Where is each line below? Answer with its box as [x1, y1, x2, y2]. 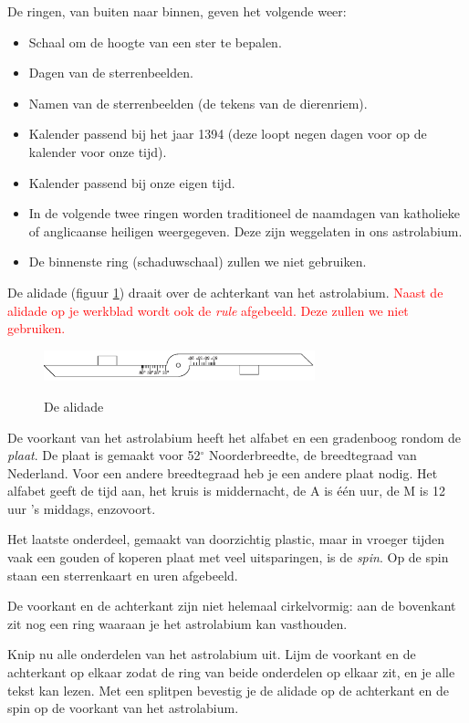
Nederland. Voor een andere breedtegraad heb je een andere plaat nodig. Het [7, 463, 438, 482]
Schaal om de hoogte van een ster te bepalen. [28, 32, 282, 51]
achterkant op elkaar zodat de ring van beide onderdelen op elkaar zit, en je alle [7, 663, 455, 682]
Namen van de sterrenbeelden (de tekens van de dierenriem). [28, 93, 368, 112]
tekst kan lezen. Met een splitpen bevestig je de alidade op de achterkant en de [7, 680, 450, 699]
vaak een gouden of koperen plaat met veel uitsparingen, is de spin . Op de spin [7, 548, 449, 567]
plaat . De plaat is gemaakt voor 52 [7, 445, 201, 465]
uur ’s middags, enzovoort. [7, 498, 156, 518]
